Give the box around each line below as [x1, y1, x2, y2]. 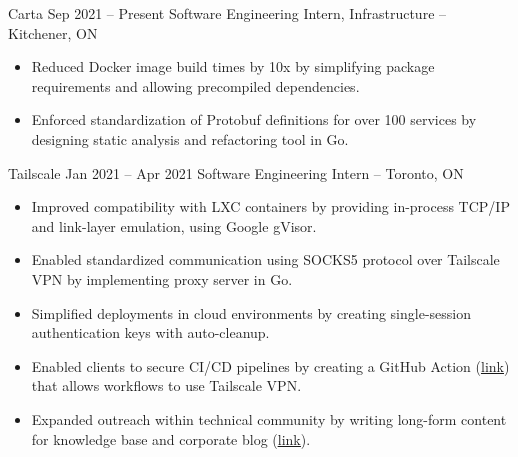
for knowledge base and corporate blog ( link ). [31, 428, 311, 449]
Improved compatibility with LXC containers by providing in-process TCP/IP [31, 196, 510, 217]
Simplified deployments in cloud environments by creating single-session [31, 302, 472, 323]
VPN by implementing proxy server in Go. [31, 268, 293, 289]
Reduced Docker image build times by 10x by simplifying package [31, 56, 435, 77]
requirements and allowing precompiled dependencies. [31, 75, 360, 96]
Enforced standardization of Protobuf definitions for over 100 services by [31, 109, 477, 130]
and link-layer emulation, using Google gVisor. [31, 215, 317, 236]
